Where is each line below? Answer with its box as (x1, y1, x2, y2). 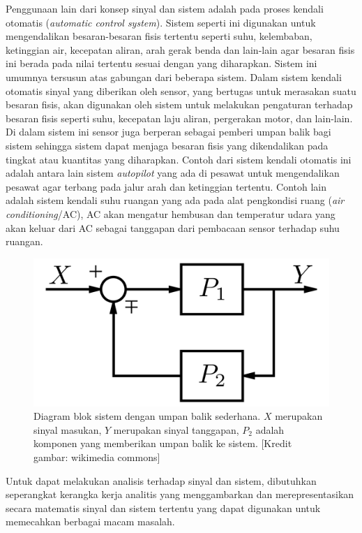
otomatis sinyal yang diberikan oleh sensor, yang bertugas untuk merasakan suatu (6, 83, 356, 98)
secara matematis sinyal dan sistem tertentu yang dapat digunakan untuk (6, 500, 321, 515)
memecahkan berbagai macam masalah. (6, 514, 175, 529)
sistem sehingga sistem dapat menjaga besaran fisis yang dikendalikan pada (6, 138, 329, 152)
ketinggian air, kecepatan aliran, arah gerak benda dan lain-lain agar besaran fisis (6, 42, 355, 57)
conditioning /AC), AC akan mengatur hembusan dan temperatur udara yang (6, 206, 335, 221)
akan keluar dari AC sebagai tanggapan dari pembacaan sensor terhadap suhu (6, 220, 340, 235)
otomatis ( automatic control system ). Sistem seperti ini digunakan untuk (6, 15, 316, 29)
